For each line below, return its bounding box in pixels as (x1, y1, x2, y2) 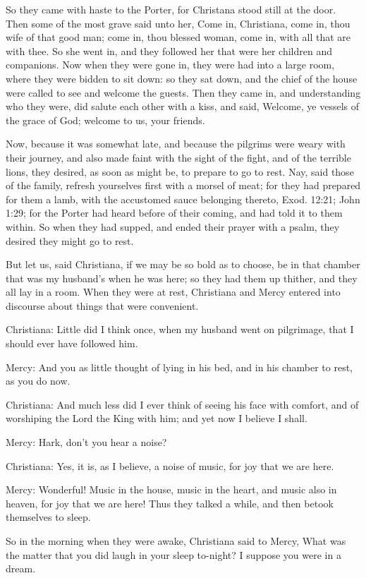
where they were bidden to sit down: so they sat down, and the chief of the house (6, 71, 358, 85)
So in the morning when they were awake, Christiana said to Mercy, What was (6, 534, 346, 548)
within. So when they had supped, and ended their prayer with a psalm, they (6, 219, 340, 234)
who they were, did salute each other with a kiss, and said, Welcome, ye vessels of (6, 99, 360, 114)
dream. (6, 561, 36, 576)
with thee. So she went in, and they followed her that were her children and (6, 43, 333, 58)
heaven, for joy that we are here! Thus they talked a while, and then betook (6, 495, 334, 510)
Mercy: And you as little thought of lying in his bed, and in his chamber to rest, (6, 359, 353, 374)
